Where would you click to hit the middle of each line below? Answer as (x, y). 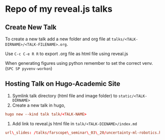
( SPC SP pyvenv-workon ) (29, 68)
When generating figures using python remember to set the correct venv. (79, 63)
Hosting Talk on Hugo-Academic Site (63, 84)
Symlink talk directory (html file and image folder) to (65, 96)
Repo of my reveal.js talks (59, 9)
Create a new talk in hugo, (39, 105)
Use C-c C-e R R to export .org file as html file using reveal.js (67, 54)
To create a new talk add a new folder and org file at (58, 39)
